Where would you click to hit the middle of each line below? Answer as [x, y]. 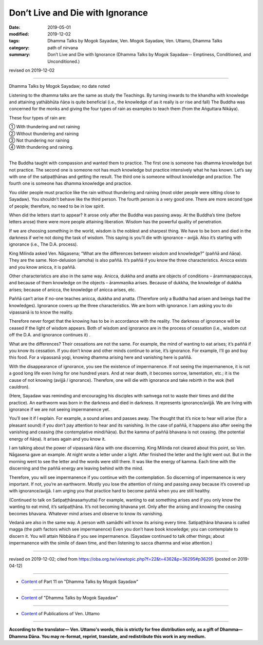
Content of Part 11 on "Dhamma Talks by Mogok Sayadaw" [80, 582]
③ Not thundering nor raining [39, 140]
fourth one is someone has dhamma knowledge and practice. [71, 183]
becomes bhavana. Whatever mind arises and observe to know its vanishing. [86, 513]
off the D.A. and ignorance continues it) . [50, 335]
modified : [19, 34]
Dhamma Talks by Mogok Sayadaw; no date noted [59, 86]
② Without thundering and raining [44, 134]
